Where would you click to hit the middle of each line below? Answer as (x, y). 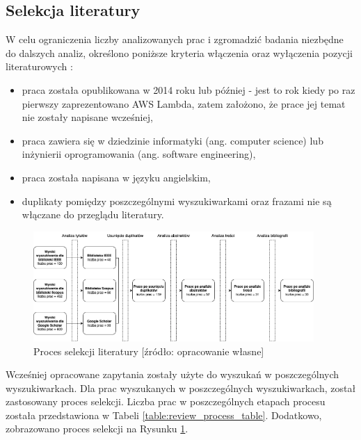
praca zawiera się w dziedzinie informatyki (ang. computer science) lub (173, 140)
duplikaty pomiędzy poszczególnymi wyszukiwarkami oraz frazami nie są (177, 201)
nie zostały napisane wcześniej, (87, 117)
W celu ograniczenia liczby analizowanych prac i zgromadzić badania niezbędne (175, 39)
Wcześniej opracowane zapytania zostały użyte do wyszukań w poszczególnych (173, 374)
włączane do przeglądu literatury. (93, 214)
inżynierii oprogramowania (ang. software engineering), (139, 154)
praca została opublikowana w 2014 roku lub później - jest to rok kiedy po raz (188, 89)
